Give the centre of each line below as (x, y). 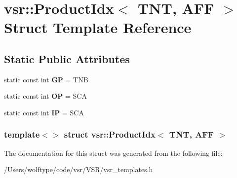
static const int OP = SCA (45, 96)
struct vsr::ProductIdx (110, 134)
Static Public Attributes (67, 58)
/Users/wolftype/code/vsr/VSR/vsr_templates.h (79, 169)
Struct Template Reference (98, 27)
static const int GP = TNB (46, 79)
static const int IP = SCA (44, 112)
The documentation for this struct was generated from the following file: (113, 153)
